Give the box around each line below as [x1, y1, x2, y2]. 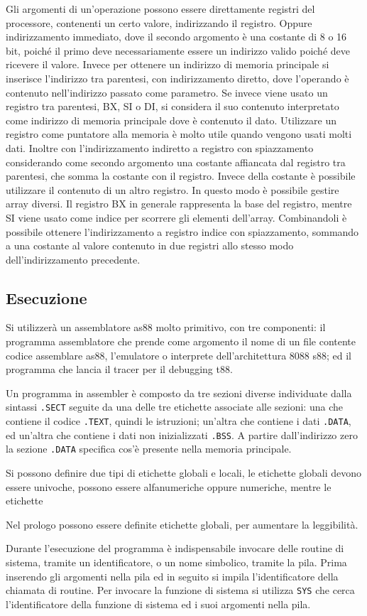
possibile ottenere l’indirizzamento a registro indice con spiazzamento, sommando [6, 224, 359, 239]
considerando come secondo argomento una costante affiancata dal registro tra [6, 154, 346, 169]
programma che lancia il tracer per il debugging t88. [6, 362, 233, 377]
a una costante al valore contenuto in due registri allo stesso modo [6, 238, 294, 253]
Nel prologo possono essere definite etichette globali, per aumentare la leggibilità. [6, 517, 358, 531]
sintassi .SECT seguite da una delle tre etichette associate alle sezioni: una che [6, 399, 343, 414]
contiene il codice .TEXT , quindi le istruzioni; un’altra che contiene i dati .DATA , [6, 414, 351, 428]
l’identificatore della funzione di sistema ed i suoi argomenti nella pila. [6, 596, 311, 611]
